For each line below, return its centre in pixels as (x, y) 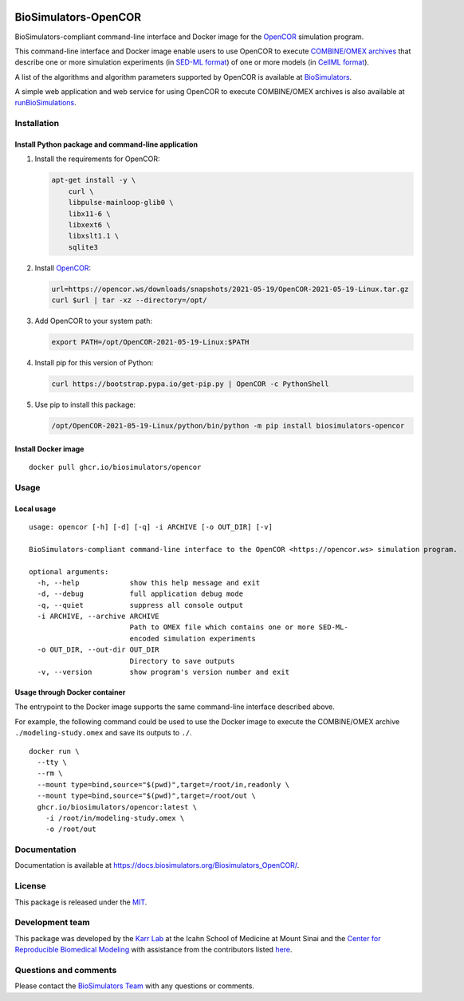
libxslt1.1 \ (94, 236)
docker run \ (54, 751)
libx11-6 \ (89, 214)
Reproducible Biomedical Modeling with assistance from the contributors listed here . (153, 950)
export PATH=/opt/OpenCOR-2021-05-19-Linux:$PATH (150, 342)
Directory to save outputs (182, 661)
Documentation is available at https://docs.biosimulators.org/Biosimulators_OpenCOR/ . (157, 865)
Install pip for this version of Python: (94, 363)
